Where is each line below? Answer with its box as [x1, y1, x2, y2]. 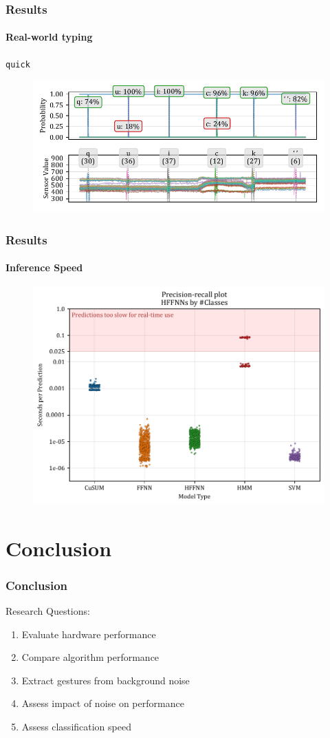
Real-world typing [5, 30, 93, 44]
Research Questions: [5, 603, 90, 618]
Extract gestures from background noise [21, 673, 190, 687]
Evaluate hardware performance [21, 626, 156, 641]
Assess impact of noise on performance [21, 696, 184, 710]
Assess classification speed [21, 719, 131, 733]
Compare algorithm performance [21, 650, 159, 664]
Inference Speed [5, 260, 83, 275]
